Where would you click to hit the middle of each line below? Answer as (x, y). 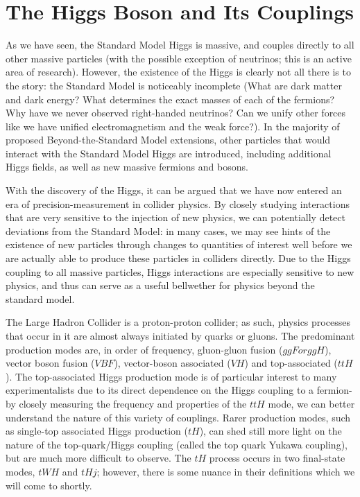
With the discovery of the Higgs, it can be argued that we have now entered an (174, 190)
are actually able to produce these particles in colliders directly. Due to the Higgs (178, 258)
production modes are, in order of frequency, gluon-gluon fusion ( (144, 349)
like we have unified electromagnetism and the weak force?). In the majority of (173, 126)
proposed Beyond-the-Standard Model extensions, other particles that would (168, 140)
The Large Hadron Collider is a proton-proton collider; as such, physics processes (178, 322)
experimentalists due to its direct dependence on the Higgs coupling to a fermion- (179, 390)
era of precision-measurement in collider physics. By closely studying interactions (178, 203)
